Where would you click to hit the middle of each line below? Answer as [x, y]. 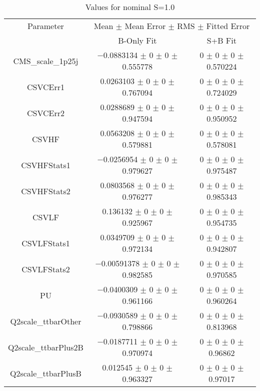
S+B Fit [221, 40]
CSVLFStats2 [46, 269]
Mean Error [145, 26]
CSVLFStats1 [46, 243]
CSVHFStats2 [46, 191]
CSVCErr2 [45, 113]
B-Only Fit [137, 40]
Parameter [46, 26]
